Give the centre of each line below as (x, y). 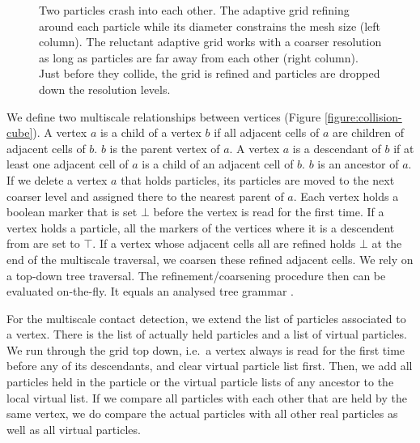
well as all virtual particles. (74, 429)
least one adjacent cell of (68, 164)
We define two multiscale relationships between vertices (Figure (164, 116)
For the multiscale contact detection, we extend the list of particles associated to (206, 318)
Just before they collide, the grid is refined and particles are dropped (210, 73)
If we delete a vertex (57, 179)
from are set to (43, 243)
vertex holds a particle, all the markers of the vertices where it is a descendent (201, 227)
